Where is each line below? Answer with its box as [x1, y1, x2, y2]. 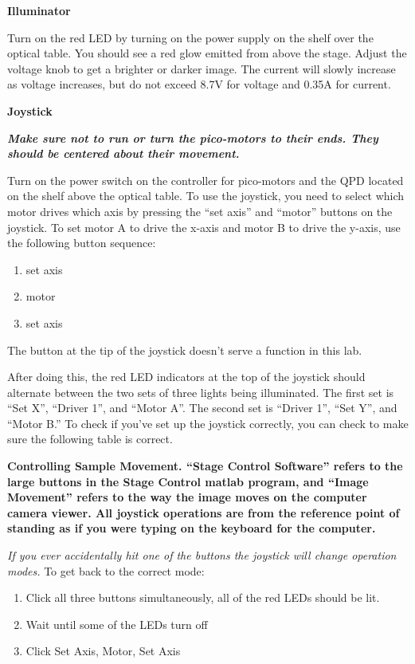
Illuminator [7, 2, 71, 18]
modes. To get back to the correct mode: [7, 562, 205, 579]
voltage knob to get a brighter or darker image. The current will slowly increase [7, 60, 396, 77]
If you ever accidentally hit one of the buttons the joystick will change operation [7, 547, 397, 564]
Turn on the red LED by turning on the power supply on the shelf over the [7, 29, 374, 45]
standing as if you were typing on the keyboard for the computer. [7, 520, 376, 536]
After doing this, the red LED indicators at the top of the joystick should [7, 368, 366, 385]
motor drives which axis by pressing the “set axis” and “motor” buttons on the [7, 202, 393, 219]
